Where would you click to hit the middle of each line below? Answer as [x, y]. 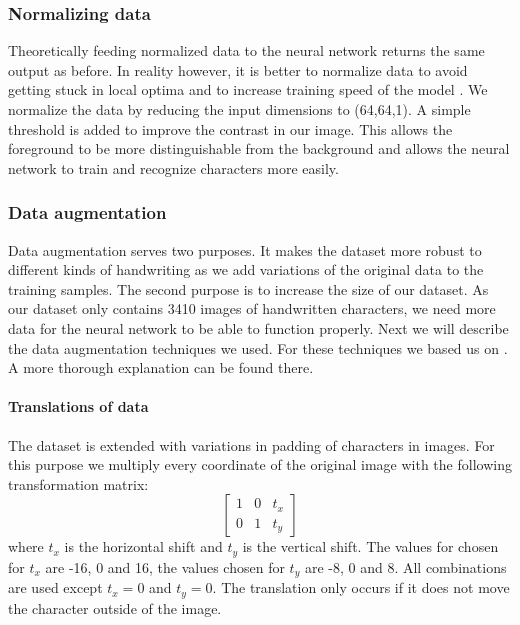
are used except [55, 587]
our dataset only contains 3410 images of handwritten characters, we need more [252, 308]
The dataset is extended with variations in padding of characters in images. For [251, 444]
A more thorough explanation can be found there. [161, 367]
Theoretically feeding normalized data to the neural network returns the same [246, 50]
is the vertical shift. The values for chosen [370, 546]
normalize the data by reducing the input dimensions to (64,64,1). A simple [239, 109]
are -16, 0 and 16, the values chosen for [165, 566]
